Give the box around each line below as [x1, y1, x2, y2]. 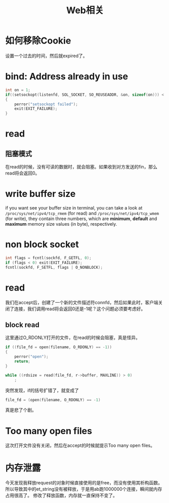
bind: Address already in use [5, 71, 128, 82]
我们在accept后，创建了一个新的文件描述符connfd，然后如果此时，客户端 [5, 299, 158, 305]
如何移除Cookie [5, 35, 71, 47]
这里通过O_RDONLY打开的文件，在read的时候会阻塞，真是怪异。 [5, 334, 141, 341]
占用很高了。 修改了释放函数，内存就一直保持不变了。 [5, 492, 117, 498]
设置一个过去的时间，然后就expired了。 [5, 53, 88, 59]
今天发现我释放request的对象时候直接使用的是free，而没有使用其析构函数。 [5, 480, 163, 486]
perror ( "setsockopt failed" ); [14, 102, 78, 107]
